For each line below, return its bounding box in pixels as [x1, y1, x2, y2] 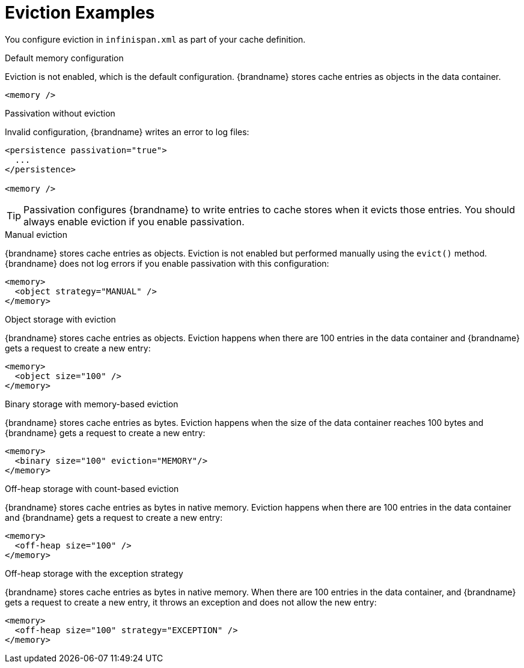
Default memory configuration [5, 52, 124, 63]
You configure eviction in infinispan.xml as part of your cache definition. [5, 34, 306, 44]
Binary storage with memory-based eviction [5, 398, 178, 409]
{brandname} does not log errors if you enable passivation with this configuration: [5, 258, 329, 269]
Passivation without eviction [5, 108, 115, 118]
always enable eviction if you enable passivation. [23, 215, 245, 228]
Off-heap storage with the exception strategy [5, 568, 183, 578]
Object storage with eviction [5, 314, 116, 324]
